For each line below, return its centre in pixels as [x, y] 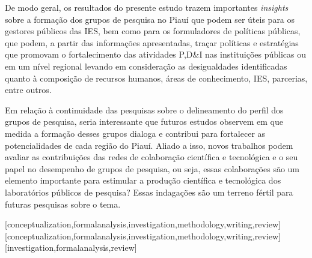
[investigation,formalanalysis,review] [71, 247]
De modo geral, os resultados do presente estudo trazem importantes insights [147, 7]
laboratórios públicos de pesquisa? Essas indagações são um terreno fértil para [149, 192]
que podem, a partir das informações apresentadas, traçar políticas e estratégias [152, 42]
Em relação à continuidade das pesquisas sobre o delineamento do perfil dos [144, 109]
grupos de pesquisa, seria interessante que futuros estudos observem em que [144, 121]
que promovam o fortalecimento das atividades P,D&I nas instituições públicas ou [156, 54]
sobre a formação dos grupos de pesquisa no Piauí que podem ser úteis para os [150, 19]
